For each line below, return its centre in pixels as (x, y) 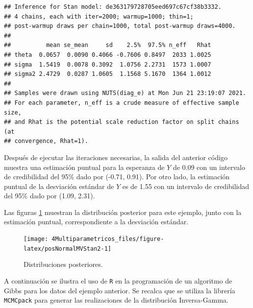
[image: (36, 239)
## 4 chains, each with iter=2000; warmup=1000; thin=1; (99, 16)
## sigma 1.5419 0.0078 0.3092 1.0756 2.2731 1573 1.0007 (108, 64)
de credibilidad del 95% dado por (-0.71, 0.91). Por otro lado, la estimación (117, 177)
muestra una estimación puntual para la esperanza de (84, 167)
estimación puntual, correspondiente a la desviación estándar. (96, 222)
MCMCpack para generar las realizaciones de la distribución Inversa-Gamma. (116, 300)
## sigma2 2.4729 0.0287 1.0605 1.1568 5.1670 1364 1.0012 (108, 74)
